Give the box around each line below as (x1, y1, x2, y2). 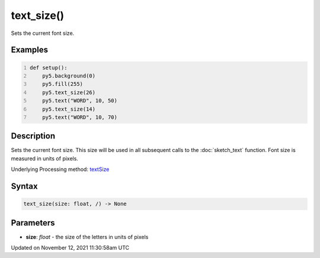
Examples (11, 45, 49, 55)
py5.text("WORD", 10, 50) (42, 98, 118, 104)
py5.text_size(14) (42, 105, 96, 112)
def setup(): (30, 64, 68, 71)
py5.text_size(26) (42, 89, 96, 96)
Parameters (11, 218, 55, 228)
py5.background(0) (42, 72, 96, 79)
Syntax (11, 181, 38, 191)
